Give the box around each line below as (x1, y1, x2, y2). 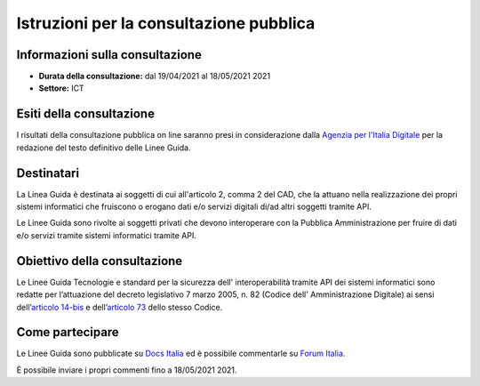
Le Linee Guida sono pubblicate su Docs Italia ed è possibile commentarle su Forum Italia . (16, 348, 346, 359)
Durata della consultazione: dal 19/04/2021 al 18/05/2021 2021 (38, 71, 271, 82)
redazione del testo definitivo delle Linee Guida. (16, 142, 191, 153)
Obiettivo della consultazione (16, 253, 183, 269)
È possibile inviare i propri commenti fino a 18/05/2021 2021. (16, 365, 237, 375)
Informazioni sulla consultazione (16, 47, 202, 62)
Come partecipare (16, 325, 119, 340)
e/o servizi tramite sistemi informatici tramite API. (16, 229, 197, 240)
